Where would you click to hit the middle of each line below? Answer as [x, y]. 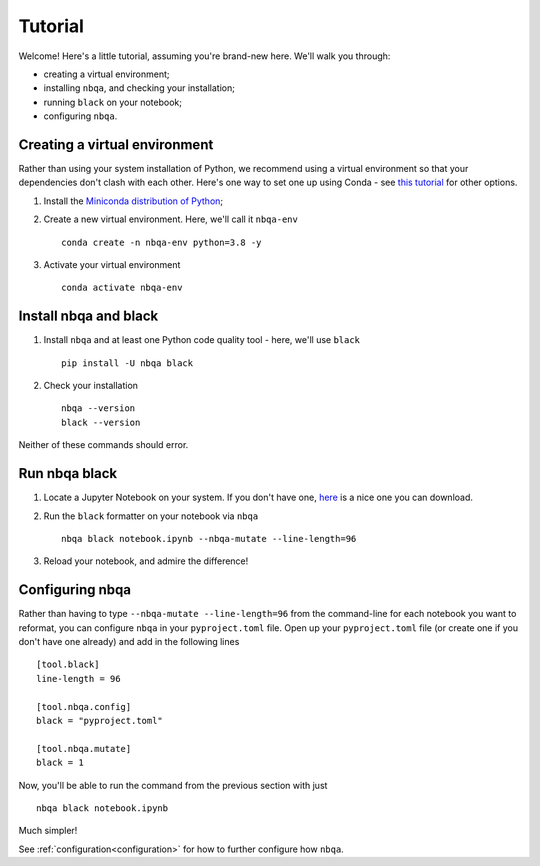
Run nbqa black [68, 473]
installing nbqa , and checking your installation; [139, 88]
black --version [101, 422]
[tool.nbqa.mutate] [84, 748]
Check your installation [91, 386]
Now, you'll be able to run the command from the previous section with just [173, 785]
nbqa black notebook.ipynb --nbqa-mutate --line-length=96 [209, 538]
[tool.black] [68, 664]
